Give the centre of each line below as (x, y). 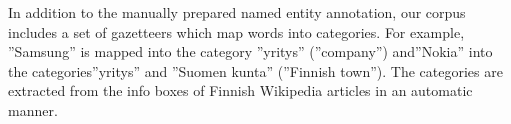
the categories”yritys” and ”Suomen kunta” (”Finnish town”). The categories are (255, 70)
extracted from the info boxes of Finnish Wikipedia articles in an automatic (240, 90)
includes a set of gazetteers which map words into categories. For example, (236, 31)
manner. (33, 109)
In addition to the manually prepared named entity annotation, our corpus (237, 12)
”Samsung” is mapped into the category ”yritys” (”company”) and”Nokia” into (250, 51)
